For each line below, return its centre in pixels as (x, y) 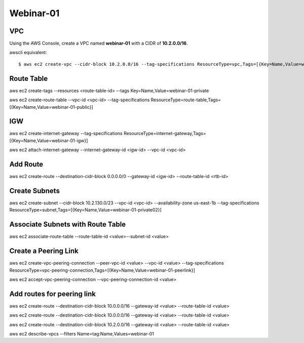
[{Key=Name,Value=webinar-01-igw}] (49, 140)
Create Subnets (35, 190)
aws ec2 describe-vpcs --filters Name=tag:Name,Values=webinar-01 (82, 334)
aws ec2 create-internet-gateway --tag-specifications (66, 134)
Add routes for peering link (53, 294)
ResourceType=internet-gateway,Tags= (165, 134)
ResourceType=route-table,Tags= (186, 100)
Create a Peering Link (44, 251)
